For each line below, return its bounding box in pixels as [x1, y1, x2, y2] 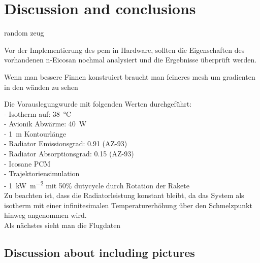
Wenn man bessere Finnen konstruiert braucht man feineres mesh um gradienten [4, 71, 255, 82]
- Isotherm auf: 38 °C [4, 108, 72, 119]
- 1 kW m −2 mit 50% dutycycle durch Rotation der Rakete [4, 178, 189, 190]
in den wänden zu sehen [4, 81, 78, 92]
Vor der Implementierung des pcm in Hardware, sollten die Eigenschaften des [4, 44, 245, 55]
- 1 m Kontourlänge [4, 128, 67, 139]
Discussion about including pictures [4, 244, 195, 260]
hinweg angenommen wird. [4, 210, 87, 220]
